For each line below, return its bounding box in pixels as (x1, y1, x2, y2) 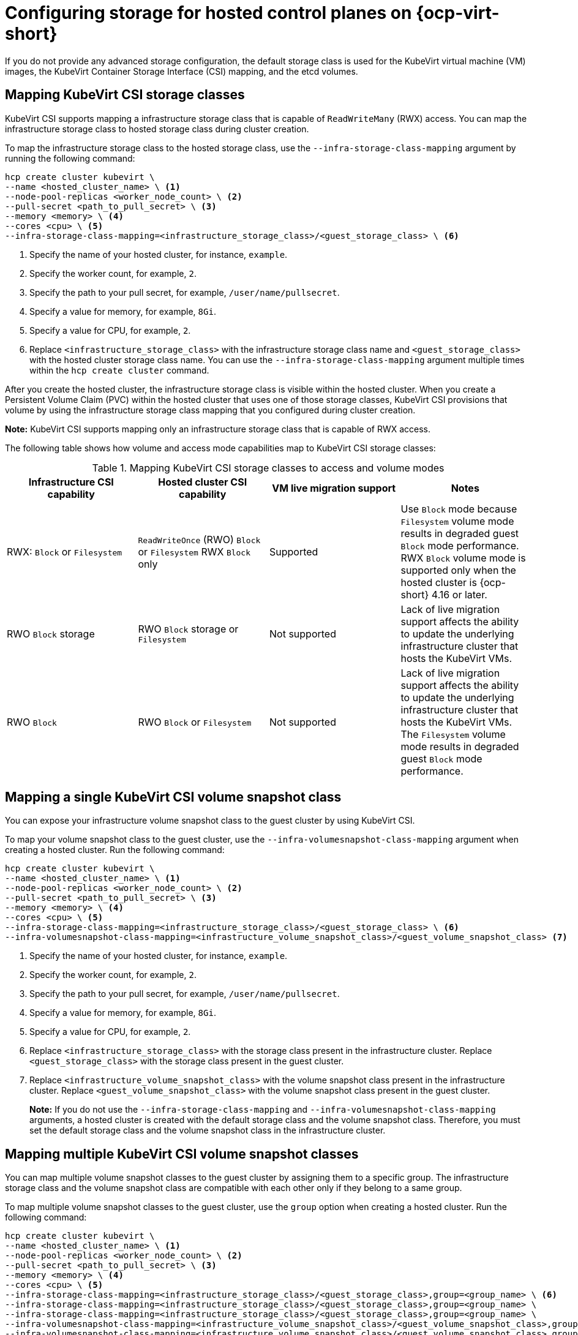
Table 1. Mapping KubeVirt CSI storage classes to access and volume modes (92, 461, 445, 474)
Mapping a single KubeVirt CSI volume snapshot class (5, 789, 342, 805)
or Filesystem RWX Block (138, 545, 251, 558)
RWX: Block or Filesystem (7, 545, 122, 558)
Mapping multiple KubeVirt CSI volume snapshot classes (5, 1146, 359, 1162)
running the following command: (5, 152, 135, 164)
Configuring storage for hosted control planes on (5, 2, 412, 23)
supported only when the (400, 563, 516, 576)
